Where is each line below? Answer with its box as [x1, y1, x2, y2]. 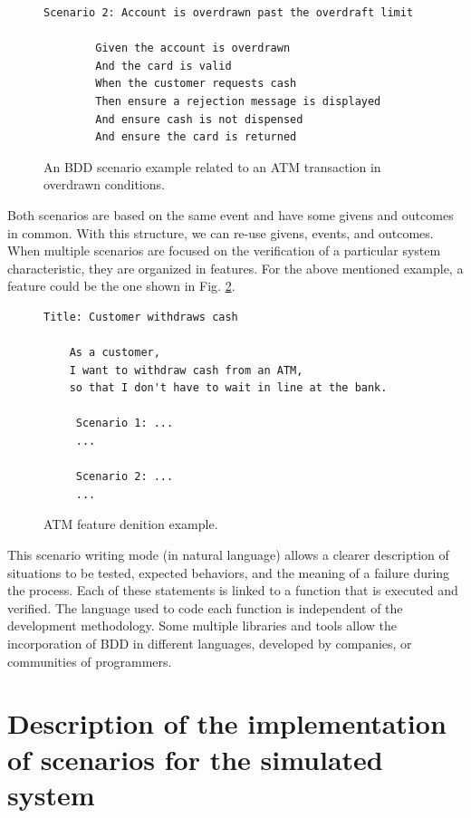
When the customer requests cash [95, 77, 297, 91]
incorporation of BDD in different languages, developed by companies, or [7, 634, 412, 652]
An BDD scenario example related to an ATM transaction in [43, 157, 381, 176]
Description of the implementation [7, 705, 447, 742]
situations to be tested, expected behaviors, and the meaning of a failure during [7, 563, 450, 582]
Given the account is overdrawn [95, 42, 291, 55]
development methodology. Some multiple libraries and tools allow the [7, 616, 397, 635]
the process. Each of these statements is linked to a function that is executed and [7, 581, 458, 600]
